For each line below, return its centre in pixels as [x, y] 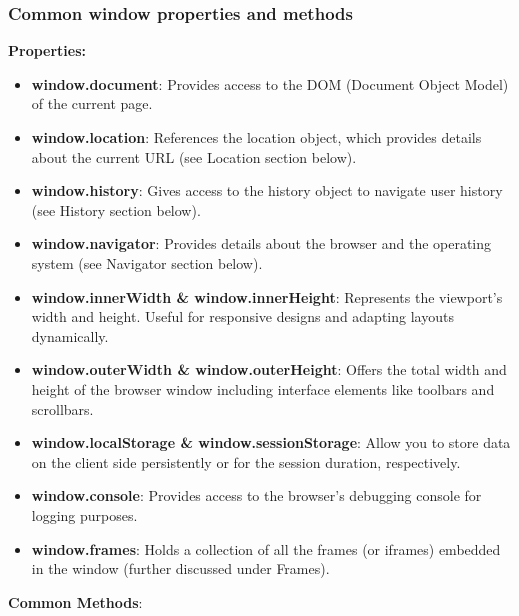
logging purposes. [84, 514]
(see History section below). [116, 209]
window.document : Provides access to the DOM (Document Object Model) [270, 83]
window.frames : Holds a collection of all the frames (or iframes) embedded [266, 548]
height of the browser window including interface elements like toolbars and [263, 388]
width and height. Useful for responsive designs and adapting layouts [242, 316]
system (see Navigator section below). [147, 262]
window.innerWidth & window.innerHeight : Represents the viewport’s [267, 296]
